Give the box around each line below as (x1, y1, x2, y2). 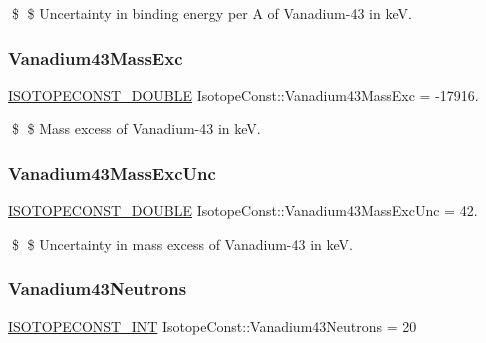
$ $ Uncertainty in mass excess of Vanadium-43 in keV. (11, 233, 353, 254)
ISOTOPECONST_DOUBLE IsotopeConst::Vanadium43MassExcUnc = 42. (8, 200, 478, 221)
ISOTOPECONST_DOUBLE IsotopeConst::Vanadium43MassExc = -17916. (8, 84, 479, 105)
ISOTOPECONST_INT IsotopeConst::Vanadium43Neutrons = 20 (8, 315, 417, 336)
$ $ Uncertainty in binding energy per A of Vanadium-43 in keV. (11, 3, 412, 23)
